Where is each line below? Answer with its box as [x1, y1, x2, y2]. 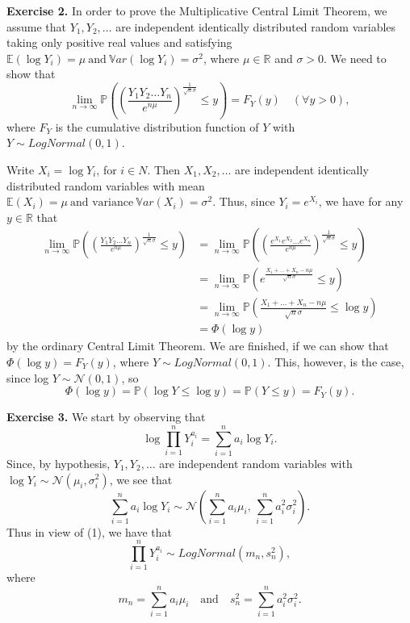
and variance [70, 197, 134, 209]
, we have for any [318, 193, 404, 210]
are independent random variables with [159, 454, 353, 471]
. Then [147, 161, 180, 178]
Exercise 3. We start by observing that [6, 408, 206, 425]
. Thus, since [212, 193, 275, 210]
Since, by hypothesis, [6, 454, 111, 471]
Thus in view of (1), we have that [6, 523, 173, 540]
